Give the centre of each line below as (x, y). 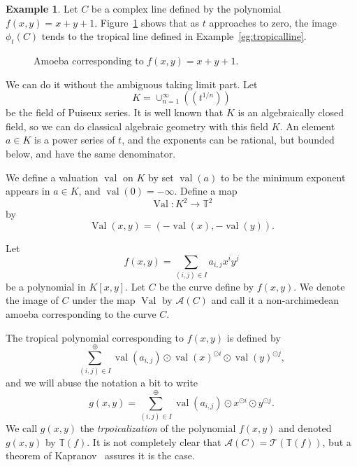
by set (161, 177)
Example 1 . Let (42, 8)
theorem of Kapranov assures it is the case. (100, 455)
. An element (307, 126)
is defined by (254, 337)
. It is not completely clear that (154, 441)
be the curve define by (206, 286)
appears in (28, 191)
